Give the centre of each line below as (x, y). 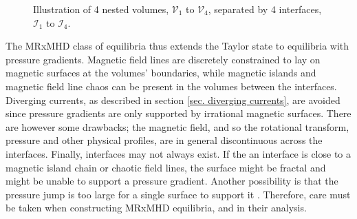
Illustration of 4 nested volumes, (101, 9)
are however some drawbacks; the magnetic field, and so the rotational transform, (177, 126)
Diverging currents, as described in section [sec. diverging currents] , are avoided (173, 100)
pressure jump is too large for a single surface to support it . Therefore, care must (178, 194)
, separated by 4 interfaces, (265, 9)
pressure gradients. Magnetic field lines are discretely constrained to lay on (163, 59)
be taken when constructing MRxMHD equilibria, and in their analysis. (156, 208)
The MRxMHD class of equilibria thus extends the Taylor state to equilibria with (177, 46)
